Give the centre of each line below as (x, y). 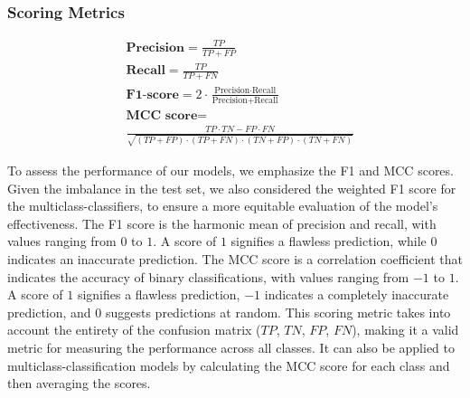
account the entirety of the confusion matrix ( (134, 330)
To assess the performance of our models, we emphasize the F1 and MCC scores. (230, 171)
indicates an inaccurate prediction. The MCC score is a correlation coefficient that (235, 259)
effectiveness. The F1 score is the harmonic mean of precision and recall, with (222, 223)
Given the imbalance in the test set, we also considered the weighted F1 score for (232, 188)
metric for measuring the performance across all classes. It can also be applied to (231, 348)
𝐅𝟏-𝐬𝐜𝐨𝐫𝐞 (152, 95)
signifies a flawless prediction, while (329, 241)
